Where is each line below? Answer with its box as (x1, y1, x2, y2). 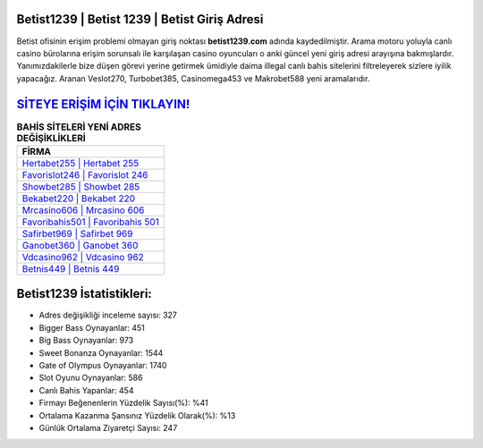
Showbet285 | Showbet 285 (21, 180, 140, 192)
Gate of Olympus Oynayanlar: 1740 (38, 360, 167, 371)
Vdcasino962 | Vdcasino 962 (21, 250, 145, 263)
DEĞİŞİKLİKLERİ (16, 131, 87, 144)
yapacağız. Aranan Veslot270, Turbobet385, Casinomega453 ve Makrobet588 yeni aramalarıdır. (16, 72, 370, 84)
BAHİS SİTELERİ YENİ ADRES (16, 121, 142, 133)
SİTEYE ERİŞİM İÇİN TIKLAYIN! (16, 97, 191, 112)
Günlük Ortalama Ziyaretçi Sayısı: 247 (38, 423, 178, 433)
